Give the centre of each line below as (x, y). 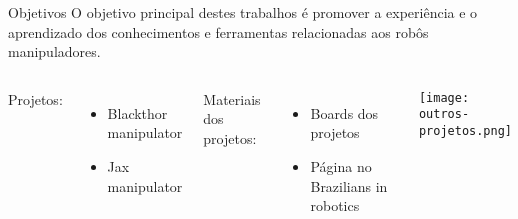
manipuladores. (54, 51)
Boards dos (344, 112)
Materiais (232, 98)
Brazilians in (349, 185)
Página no (341, 165)
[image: (444, 97)
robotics (335, 205)
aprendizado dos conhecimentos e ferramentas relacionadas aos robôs (218, 31)
